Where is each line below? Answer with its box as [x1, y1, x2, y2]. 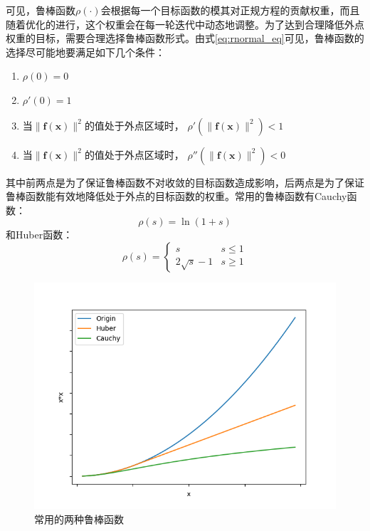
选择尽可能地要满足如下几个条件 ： [6, 44, 165, 59]
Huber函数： [15, 227, 73, 242]
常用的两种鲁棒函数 [34, 511, 124, 526]
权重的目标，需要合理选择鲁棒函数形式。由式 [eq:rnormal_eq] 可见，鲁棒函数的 [6, 31, 364, 46]
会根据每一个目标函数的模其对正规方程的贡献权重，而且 [100, 3, 360, 17]
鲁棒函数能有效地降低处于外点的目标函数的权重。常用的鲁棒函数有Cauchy [6, 189, 347, 204]
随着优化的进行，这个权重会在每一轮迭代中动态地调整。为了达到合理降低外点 [6, 16, 364, 31]
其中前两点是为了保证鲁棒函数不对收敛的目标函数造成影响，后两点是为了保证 [6, 174, 364, 189]
